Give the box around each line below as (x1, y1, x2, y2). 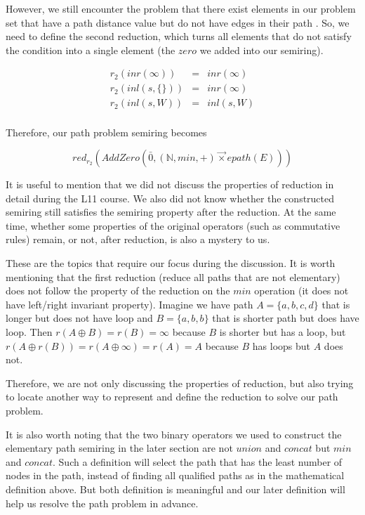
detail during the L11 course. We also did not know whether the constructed (6, 190, 335, 205)
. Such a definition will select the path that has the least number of (53, 454, 343, 469)
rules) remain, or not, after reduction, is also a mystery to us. (6, 232, 270, 247)
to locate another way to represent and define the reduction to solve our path (6, 389, 338, 404)
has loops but (252, 338, 311, 353)
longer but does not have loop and (6, 311, 153, 325)
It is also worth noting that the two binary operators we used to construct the (6, 426, 342, 441)
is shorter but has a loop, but (219, 325, 346, 339)
